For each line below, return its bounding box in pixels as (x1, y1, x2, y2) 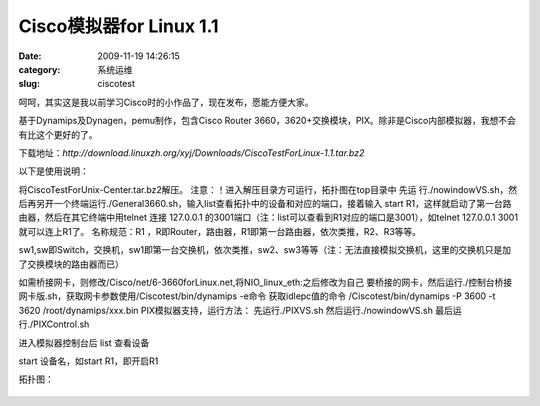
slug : (18, 78, 40, 90)
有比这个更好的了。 (18, 128, 98, 140)
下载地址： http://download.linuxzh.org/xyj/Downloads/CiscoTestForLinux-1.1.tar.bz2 (18, 146, 365, 159)
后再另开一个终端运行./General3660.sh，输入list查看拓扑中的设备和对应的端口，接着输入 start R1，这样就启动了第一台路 (18, 198, 512, 210)
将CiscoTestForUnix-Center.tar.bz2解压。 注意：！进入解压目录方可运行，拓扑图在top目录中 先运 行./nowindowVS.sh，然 (18, 183, 518, 195)
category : (18, 63, 61, 75)
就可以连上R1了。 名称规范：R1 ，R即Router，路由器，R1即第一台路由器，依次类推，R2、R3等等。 (18, 225, 422, 237)
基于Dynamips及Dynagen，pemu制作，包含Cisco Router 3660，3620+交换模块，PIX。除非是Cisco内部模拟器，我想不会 (18, 115, 517, 127)
